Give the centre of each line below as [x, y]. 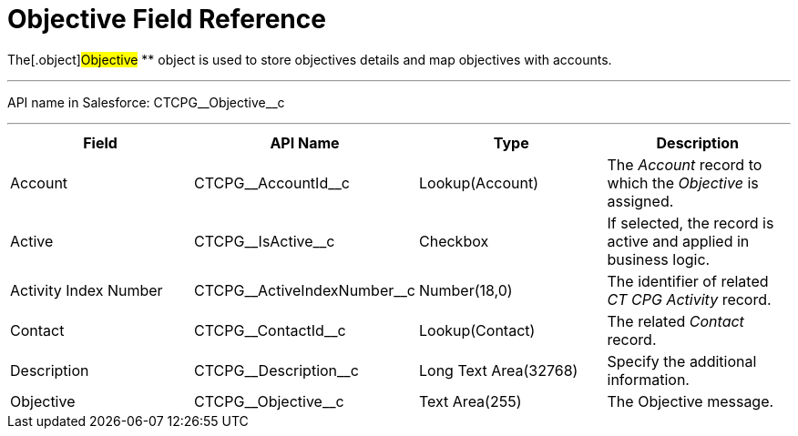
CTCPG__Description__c [276, 370]
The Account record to [685, 164]
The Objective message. [691, 401]
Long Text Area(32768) [499, 370]
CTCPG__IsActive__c [265, 241]
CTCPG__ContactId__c [270, 330]
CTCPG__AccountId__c [272, 183]
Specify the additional [682, 361]
